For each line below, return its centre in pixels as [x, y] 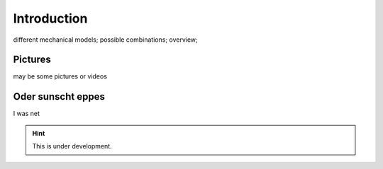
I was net [27, 114]
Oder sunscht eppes [59, 97]
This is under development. [72, 146]
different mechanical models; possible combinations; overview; [105, 40]
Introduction [50, 18]
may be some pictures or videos [60, 76]
